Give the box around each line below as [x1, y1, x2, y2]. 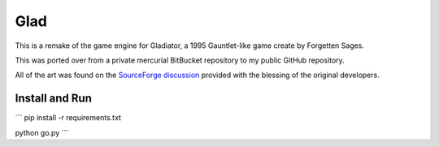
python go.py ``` [15, 128, 69, 137]
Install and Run [15, 92, 93, 106]
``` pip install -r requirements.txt [15, 113, 122, 123]
